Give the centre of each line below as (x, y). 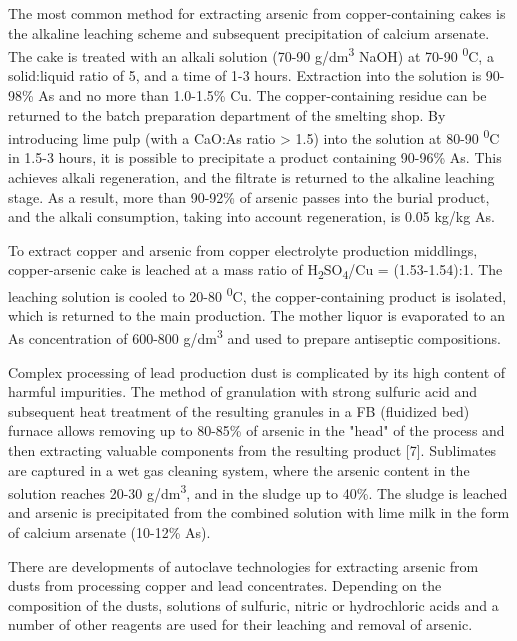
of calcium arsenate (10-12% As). (109, 532)
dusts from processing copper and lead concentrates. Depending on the (225, 585)
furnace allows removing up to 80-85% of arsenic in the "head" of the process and (256, 430)
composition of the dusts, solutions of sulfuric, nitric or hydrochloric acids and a (253, 604)
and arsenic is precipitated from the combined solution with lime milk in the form (259, 512)
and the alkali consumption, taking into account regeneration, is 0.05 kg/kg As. (251, 216)
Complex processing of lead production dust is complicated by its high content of (257, 371)
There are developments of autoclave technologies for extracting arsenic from (243, 565)
